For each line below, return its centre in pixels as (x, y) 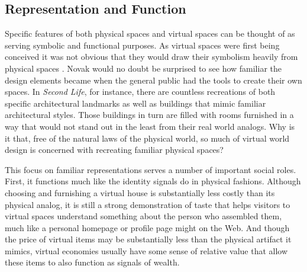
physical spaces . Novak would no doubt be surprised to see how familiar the (143, 68)
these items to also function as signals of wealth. (92, 262)
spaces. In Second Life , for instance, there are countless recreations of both (140, 92)
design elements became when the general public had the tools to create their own (153, 80)
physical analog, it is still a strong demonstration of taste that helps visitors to (148, 204)
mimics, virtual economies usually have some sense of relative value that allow (146, 250)
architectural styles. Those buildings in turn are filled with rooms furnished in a (149, 115)
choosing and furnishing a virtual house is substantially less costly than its (140, 192)
